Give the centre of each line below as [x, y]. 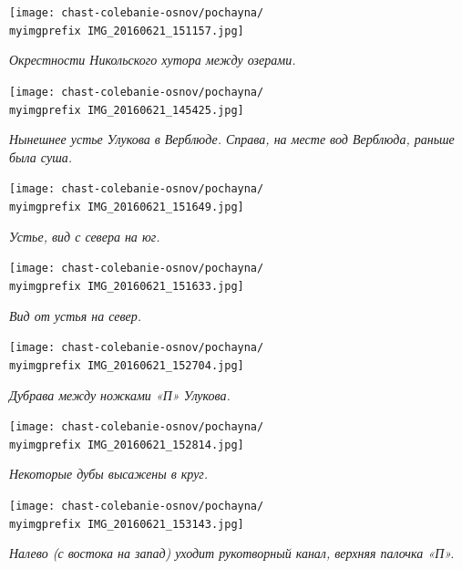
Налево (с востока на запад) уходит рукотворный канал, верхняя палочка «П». [232, 553]
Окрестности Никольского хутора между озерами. [153, 60]
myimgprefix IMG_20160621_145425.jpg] [127, 110]
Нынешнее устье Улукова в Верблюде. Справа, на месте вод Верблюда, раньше [232, 139]
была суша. [41, 156]
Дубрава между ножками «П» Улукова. [120, 394]
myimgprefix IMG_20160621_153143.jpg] [127, 524]
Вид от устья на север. [75, 315]
